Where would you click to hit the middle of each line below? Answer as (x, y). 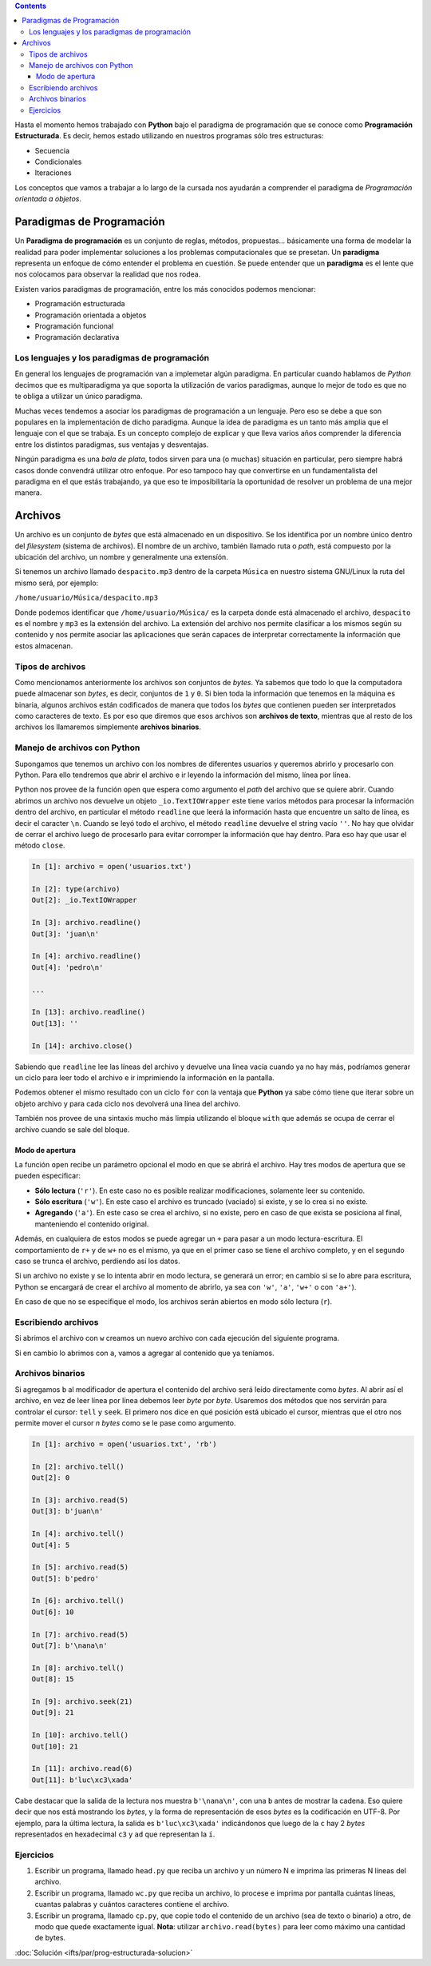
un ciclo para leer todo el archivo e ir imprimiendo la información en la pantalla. (144, 1077)
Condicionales (58, 162)
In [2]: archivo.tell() (78, 1466)
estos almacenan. (44, 646)
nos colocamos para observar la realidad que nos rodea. (108, 274)
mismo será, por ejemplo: (57, 583)
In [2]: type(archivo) (76, 889)
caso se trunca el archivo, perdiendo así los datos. (98, 1261)
